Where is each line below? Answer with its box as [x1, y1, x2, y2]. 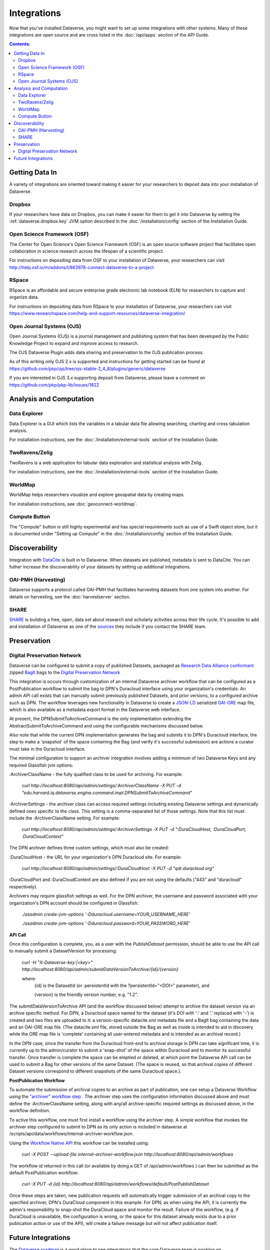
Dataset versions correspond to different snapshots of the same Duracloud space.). [9, 1068, 182, 1074]
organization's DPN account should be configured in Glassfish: [9, 900, 139, 906]
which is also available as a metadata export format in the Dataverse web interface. [9, 706, 181, 712]
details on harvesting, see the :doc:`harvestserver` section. [9, 593, 131, 599]
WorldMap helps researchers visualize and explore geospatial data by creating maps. [9, 491, 185, 497]
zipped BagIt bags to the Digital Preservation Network [9, 669, 120, 675]
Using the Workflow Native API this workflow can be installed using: [9, 1140, 149, 1146]
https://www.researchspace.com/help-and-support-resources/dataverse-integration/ [9, 310, 185, 316]
